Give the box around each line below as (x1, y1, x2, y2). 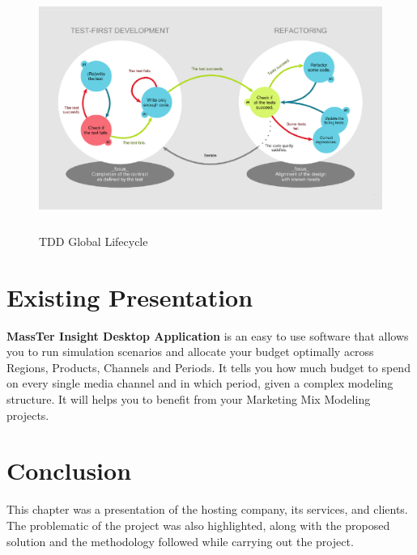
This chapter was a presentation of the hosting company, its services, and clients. (6, 501, 408, 518)
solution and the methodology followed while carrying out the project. (6, 532, 354, 549)
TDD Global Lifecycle (39, 232, 148, 249)
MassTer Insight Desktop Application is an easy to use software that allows (6, 327, 409, 344)
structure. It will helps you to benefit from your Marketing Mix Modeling (6, 391, 371, 408)
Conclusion (6, 454, 132, 487)
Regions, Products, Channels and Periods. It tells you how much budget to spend (6, 358, 411, 375)
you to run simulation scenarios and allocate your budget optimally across (6, 343, 374, 360)
